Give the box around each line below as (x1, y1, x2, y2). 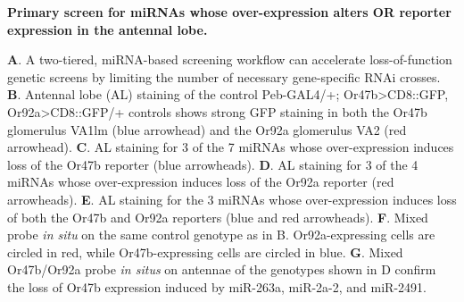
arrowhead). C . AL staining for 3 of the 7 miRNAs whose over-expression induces (7, 138, 454, 156)
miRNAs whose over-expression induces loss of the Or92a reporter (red (7, 172, 394, 191)
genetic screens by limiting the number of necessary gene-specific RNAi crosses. (7, 67, 441, 86)
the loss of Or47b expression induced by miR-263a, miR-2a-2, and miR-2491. (7, 277, 427, 296)
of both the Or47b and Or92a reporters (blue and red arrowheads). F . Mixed (7, 207, 428, 226)
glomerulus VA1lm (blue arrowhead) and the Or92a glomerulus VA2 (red (7, 120, 407, 138)
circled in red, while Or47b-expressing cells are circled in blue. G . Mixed (7, 242, 403, 261)
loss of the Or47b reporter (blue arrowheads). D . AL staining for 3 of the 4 (7, 155, 418, 173)
